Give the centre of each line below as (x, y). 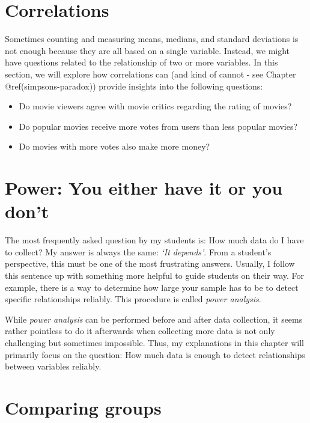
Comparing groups (83, 407)
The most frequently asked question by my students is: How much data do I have (154, 240)
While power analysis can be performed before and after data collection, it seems (154, 319)
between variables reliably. (53, 366)
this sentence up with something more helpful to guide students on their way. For (155, 275)
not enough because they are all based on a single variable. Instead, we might (147, 50)
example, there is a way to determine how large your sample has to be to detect (152, 287)
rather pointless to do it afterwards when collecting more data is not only (140, 331)
